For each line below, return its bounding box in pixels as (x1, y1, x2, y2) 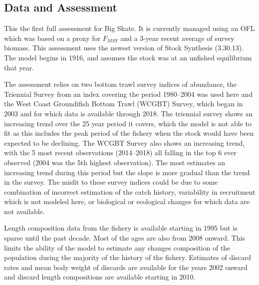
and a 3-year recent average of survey (120, 32, 235, 43)
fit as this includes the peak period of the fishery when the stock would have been (4, 128, 254, 138)
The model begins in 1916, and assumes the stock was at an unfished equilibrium (4, 52, 252, 62)
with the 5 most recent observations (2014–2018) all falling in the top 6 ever (4, 147, 237, 158)
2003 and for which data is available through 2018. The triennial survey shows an (4, 108, 253, 118)
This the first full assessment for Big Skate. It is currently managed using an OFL (4, 23, 255, 33)
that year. (4, 62, 34, 72)
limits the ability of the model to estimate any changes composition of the (4, 242, 231, 253)
